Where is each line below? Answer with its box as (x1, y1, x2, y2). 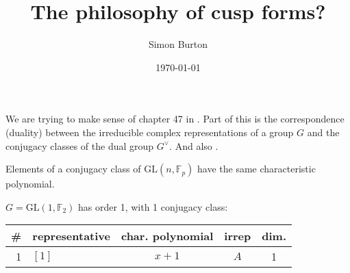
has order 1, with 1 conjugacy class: (78, 199, 228, 213)
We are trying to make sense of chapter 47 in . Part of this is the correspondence (5, 112, 345, 126)
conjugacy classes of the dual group (5, 138, 154, 153)
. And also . (169, 138, 218, 153)
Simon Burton (148, 37, 208, 51)
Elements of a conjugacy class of (5, 161, 141, 176)
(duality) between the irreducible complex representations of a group (5, 125, 294, 139)
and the (307, 125, 340, 139)
